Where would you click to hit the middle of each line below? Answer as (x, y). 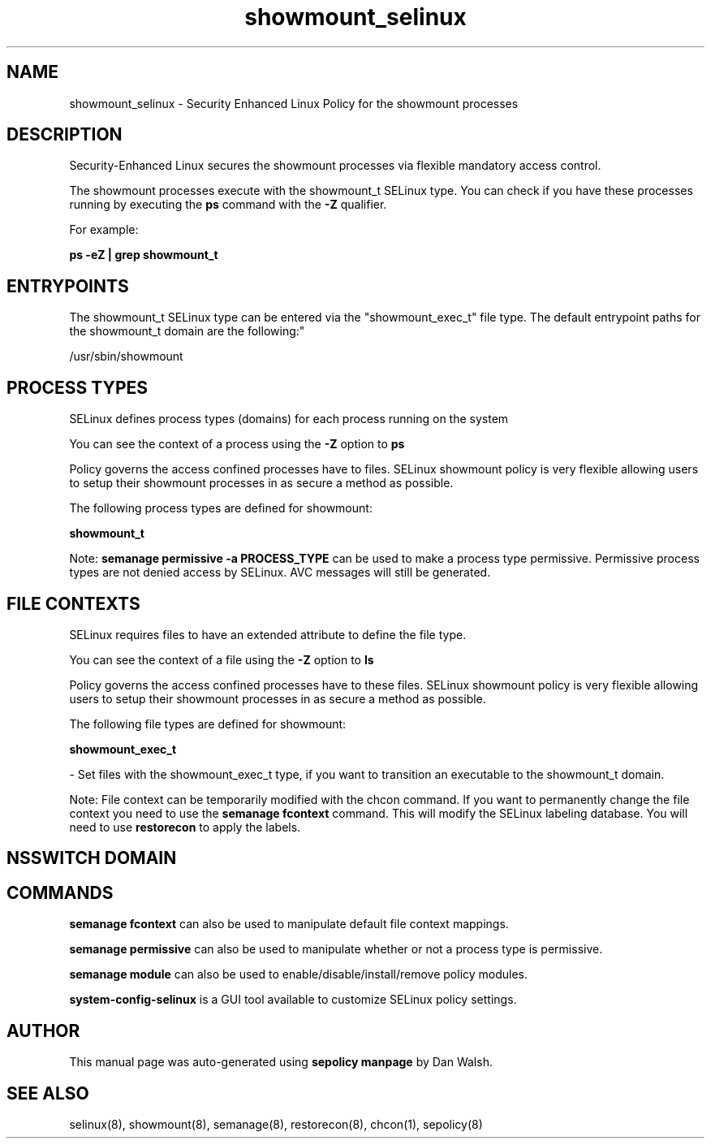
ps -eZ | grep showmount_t (144, 255)
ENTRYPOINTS (68, 286)
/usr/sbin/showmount (126, 356)
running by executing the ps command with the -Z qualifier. (228, 205)
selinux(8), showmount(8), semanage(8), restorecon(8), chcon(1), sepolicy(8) (276, 1124)
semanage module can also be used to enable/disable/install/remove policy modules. (299, 974)
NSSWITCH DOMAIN (92, 858)
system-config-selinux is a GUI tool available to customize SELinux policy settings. (293, 1000)
